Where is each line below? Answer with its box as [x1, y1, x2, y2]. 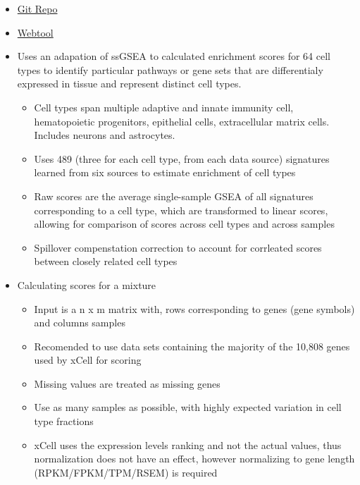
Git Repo [17, 1, 58, 16]
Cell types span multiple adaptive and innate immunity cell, [34, 99, 294, 114]
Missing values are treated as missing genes [34, 376, 221, 391]
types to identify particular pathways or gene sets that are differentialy [17, 62, 323, 77]
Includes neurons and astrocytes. [34, 128, 175, 142]
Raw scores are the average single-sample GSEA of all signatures [34, 188, 314, 203]
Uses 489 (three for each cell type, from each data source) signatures [34, 151, 330, 166]
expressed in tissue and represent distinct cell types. [17, 76, 242, 91]
